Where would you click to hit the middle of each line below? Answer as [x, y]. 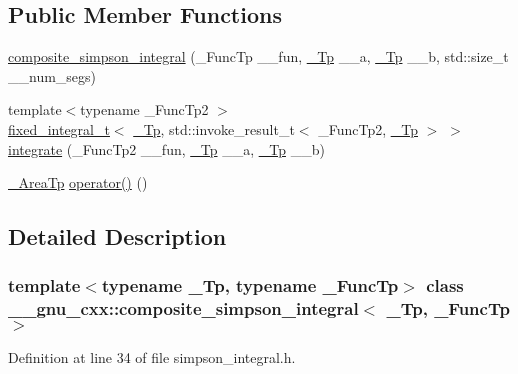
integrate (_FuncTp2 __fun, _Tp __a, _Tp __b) [166, 148]
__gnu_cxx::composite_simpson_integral [183, 308]
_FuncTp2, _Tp [368, 128]
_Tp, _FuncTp [448, 308]
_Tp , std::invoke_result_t [214, 128]
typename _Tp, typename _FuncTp [250, 285]
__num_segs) [52, 75]
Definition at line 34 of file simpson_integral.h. [152, 356]
